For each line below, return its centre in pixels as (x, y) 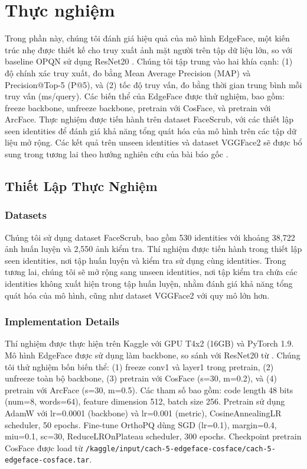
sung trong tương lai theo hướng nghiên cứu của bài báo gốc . (117, 154)
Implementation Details (62, 321)
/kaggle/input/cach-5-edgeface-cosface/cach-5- (180, 449)
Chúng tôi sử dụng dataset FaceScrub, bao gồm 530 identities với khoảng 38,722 (150, 237)
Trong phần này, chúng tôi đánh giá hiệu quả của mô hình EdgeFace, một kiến (147, 38)
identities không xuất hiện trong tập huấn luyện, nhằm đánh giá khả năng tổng (149, 284)
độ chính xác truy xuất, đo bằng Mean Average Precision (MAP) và (128, 72)
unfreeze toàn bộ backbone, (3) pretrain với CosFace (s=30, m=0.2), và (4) (141, 378)
